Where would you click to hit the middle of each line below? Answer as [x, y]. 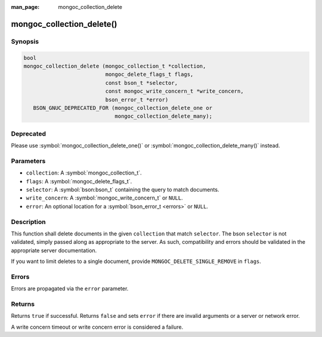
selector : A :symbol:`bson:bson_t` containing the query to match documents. [123, 189]
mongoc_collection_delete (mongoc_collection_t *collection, [115, 66]
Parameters [28, 161]
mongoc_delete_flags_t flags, [149, 74]
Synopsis [25, 41]
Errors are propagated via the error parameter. [70, 289]
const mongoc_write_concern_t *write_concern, [174, 91]
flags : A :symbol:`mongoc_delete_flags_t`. [79, 181]
